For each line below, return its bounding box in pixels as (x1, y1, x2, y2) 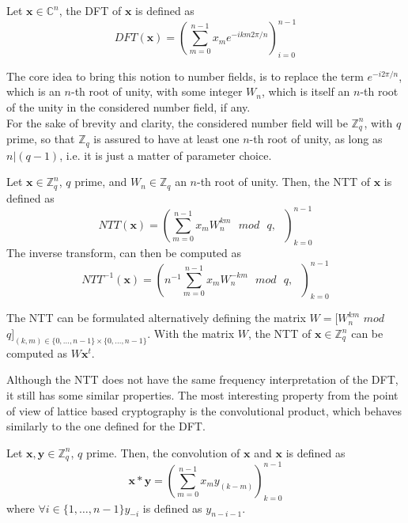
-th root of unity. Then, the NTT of (197, 173, 371, 190)
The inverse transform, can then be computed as (6, 244, 242, 260)
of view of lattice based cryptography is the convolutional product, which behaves (6, 402, 402, 419)
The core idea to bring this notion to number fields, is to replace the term (6, 67, 364, 84)
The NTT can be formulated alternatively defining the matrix (6, 309, 306, 326)
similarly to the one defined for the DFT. (6, 418, 206, 434)
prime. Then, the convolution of (85, 444, 240, 460)
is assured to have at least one (93, 131, 240, 147)
